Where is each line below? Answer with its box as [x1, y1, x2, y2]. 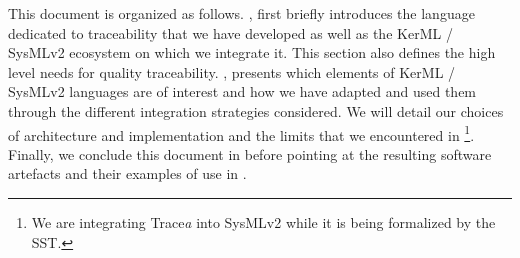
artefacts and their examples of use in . [8, 163, 247, 184]
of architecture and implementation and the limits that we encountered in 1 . [8, 121, 475, 145]
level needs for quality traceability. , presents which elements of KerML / [8, 61, 456, 82]
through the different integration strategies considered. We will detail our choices [8, 100, 504, 121]
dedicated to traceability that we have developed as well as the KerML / [8, 22, 453, 43]
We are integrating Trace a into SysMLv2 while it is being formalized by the [31, 212, 496, 232]
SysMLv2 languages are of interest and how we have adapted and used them [8, 81, 477, 102]
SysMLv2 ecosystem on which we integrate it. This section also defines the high [8, 42, 496, 63]
